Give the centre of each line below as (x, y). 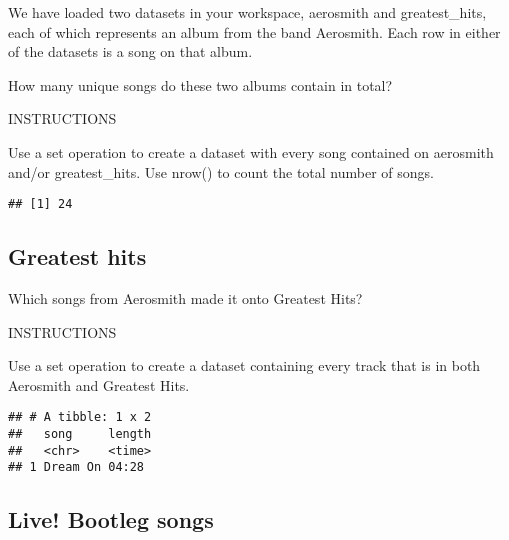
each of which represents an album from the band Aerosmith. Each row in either (254, 31)
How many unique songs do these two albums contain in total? (200, 84)
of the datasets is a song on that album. (130, 51)
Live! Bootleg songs (111, 519)
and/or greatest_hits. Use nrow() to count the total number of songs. (221, 171)
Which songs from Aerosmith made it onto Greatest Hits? (185, 298)
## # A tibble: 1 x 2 (80, 417)
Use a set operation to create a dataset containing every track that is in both (244, 365)
